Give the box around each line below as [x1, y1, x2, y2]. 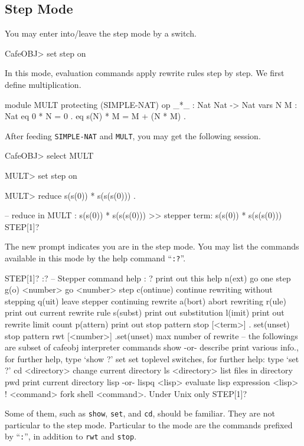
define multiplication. [5, 78, 81, 90]
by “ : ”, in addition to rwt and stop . [5, 430, 137, 442]
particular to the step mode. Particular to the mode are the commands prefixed [5, 418, 293, 431]
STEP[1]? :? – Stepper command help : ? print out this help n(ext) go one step [5, 271, 291, 284]
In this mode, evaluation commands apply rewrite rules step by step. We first [5, 67, 285, 79]
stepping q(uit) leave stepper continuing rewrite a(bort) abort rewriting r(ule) [5, 294, 286, 307]
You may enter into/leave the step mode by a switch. [5, 27, 197, 40]
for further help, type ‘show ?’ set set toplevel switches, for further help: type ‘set [5, 352, 299, 365]
